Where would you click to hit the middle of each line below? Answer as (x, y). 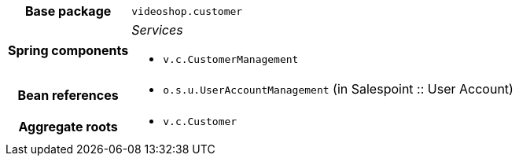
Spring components (68, 50)
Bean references (68, 95)
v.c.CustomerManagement (231, 59)
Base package (68, 11)
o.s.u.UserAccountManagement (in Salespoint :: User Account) (338, 89)
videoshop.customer (187, 11)
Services (157, 30)
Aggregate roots (68, 126)
